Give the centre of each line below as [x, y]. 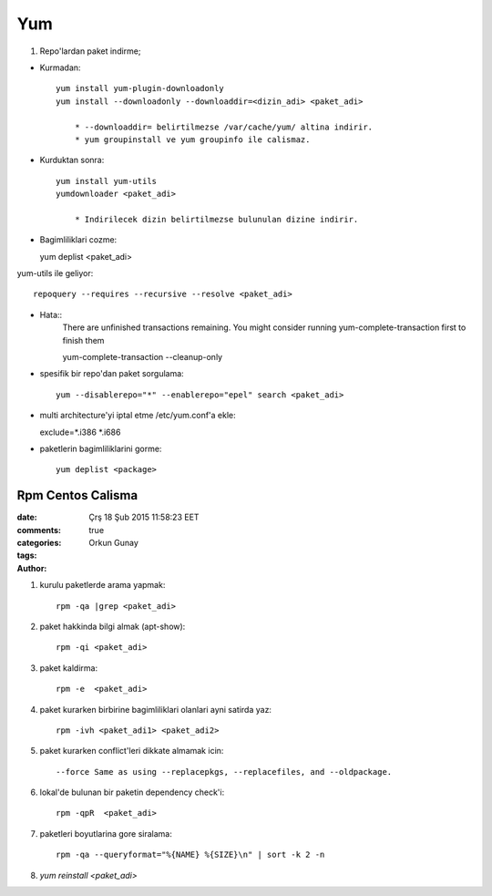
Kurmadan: [60, 67]
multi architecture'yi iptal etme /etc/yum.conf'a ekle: [138, 416]
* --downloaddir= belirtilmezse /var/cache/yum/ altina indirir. [224, 127]
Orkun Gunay [113, 543]
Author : [32, 568]
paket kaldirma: [69, 668]
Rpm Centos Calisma [77, 495]
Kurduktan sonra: [72, 160]
